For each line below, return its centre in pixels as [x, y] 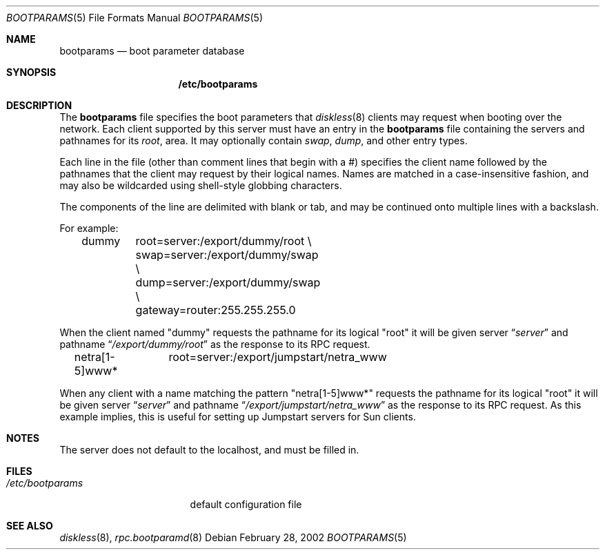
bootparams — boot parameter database [152, 51]
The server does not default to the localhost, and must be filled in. [209, 450]
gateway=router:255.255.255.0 [216, 310]
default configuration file [246, 504]
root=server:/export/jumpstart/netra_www [278, 357]
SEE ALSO [30, 526]
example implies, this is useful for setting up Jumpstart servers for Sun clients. [238, 417]
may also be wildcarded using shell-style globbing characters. [201, 185]
